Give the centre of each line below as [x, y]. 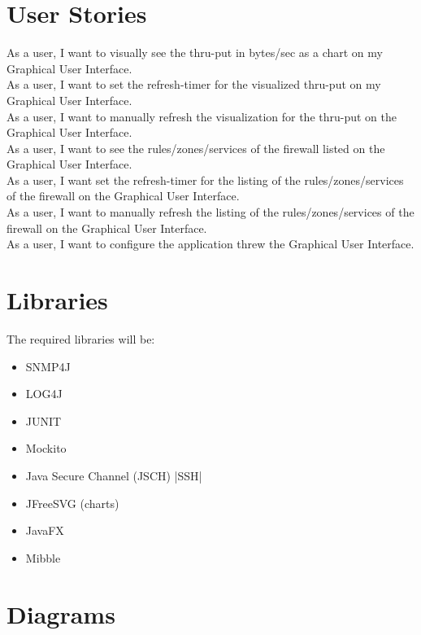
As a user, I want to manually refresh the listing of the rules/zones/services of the [210, 212]
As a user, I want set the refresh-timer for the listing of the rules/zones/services [205, 180]
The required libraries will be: [81, 338]
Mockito [46, 448]
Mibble [43, 557]
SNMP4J [48, 366]
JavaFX [45, 530]
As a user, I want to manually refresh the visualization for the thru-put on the [202, 116]
